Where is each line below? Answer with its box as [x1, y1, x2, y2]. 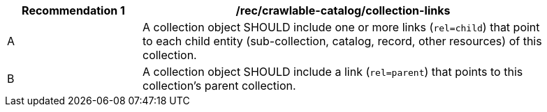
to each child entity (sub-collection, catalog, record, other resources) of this [143, 34, 542, 48]
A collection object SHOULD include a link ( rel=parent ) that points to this [143, 65, 523, 79]
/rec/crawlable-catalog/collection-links [235, 3, 451, 17]
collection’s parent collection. [143, 79, 296, 93]
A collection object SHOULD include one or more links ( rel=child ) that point [143, 20, 540, 34]
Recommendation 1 [22, 3, 125, 17]
